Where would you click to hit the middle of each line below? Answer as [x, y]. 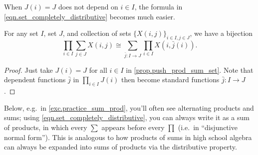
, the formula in [158, 6]
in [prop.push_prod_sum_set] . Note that [190, 70]
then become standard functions [170, 79]
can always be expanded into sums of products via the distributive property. [121, 147]
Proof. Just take [28, 70]
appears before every [133, 127]
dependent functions [35, 79]
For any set [21, 33]
